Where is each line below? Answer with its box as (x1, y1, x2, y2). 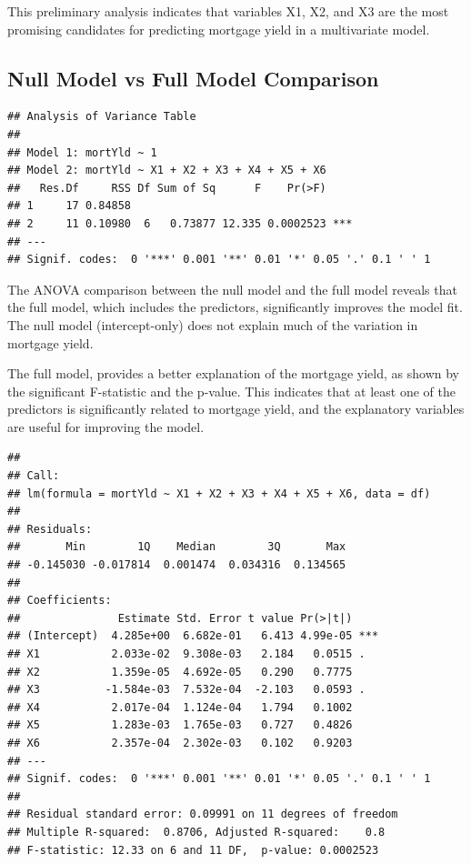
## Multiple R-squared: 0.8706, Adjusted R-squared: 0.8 (7, 825, 386, 839)
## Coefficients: (7, 594, 112, 608)
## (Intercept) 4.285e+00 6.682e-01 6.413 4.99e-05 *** (7, 629, 379, 643)
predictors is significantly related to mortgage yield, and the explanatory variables (7, 399, 465, 418)
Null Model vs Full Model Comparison (7, 64, 379, 92)
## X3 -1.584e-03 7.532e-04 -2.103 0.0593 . (7, 683, 366, 697)
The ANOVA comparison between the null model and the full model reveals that (7, 279, 457, 298)
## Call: (7, 469, 60, 483)
